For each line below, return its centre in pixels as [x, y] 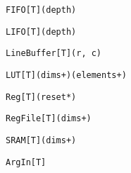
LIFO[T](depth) [41, 32]
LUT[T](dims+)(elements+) [66, 75]
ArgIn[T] [26, 162]
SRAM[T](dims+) [41, 140]
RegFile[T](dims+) [49, 119]
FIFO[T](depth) [41, 10]
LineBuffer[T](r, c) [54, 54]
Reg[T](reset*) [41, 97]
